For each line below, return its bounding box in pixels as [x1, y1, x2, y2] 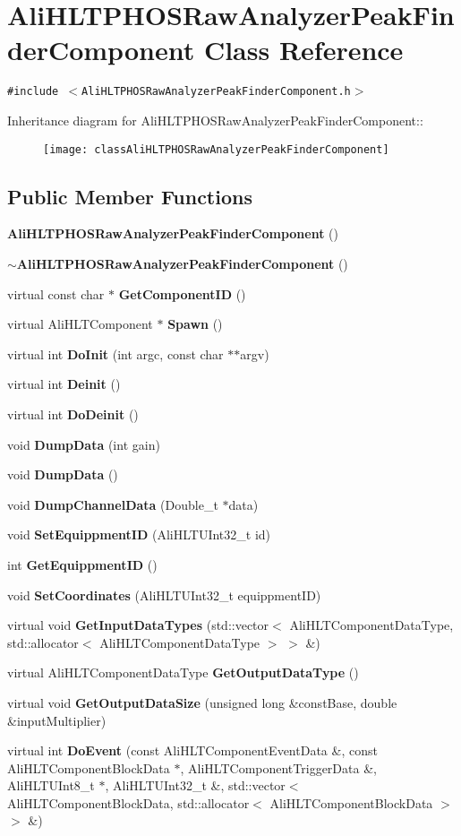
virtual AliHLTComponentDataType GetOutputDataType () [7, 663, 359, 682]
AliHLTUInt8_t [7, 776, 95, 795]
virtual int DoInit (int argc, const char [7, 344, 224, 363]
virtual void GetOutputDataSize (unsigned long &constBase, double [7, 693, 397, 711]
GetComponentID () [118, 284, 246, 303]
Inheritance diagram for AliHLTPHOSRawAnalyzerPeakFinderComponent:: [7, 110, 423, 129]
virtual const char [7, 284, 105, 303]
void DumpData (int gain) [7, 435, 160, 453]
